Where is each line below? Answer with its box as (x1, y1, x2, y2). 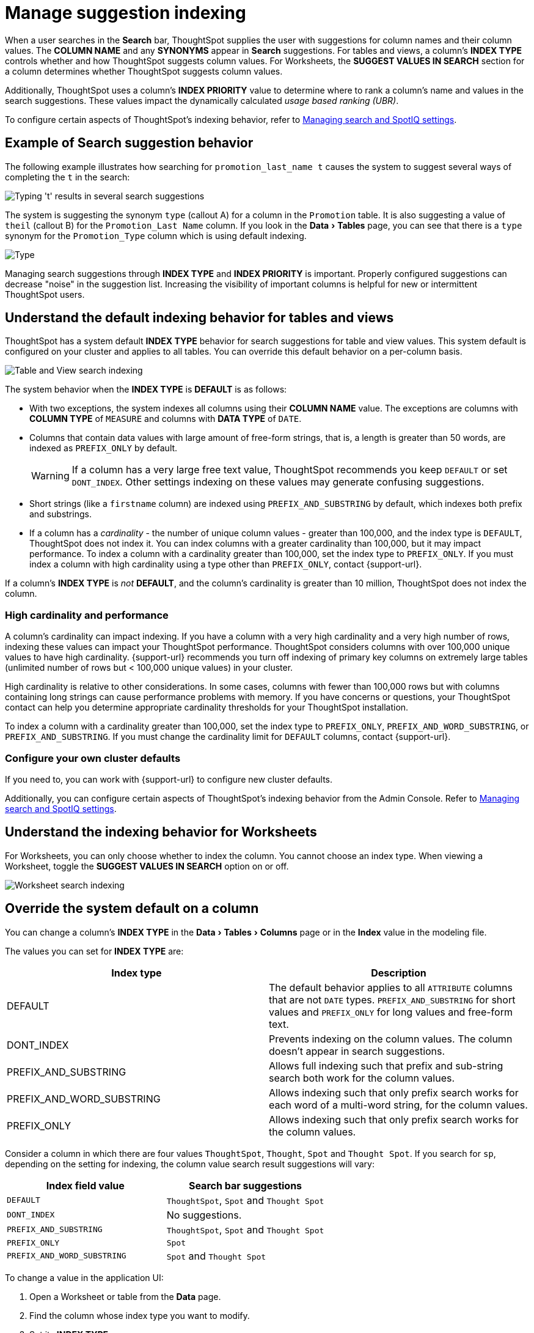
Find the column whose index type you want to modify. (29, 1310, 250, 1321)
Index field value (46, 1179, 125, 1192)
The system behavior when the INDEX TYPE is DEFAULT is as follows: (5, 384, 287, 395)
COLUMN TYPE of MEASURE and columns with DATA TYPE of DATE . (29, 413, 302, 424)
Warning (31, 470, 70, 482)
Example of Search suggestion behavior (5, 135, 254, 151)
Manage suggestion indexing (5, 2, 246, 23)
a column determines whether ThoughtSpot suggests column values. (5, 65, 283, 76)
